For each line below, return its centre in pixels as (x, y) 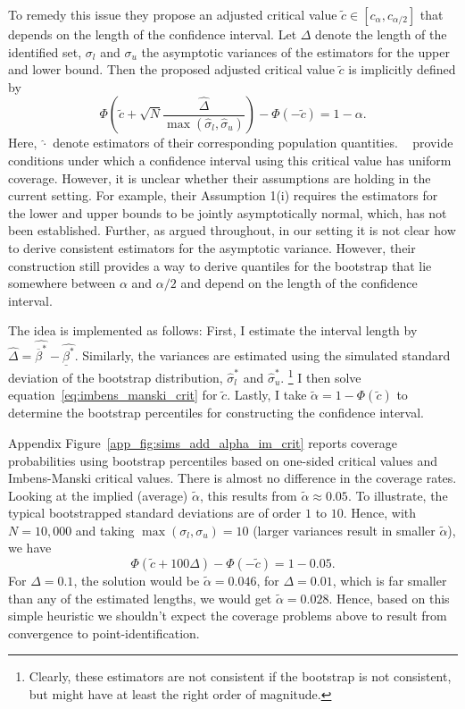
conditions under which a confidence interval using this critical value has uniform (230, 160)
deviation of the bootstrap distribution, (116, 377)
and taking (105, 530)
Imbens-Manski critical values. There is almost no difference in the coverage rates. (232, 478)
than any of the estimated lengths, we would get (140, 598)
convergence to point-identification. (104, 633)
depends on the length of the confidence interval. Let (153, 34)
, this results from (248, 495)
